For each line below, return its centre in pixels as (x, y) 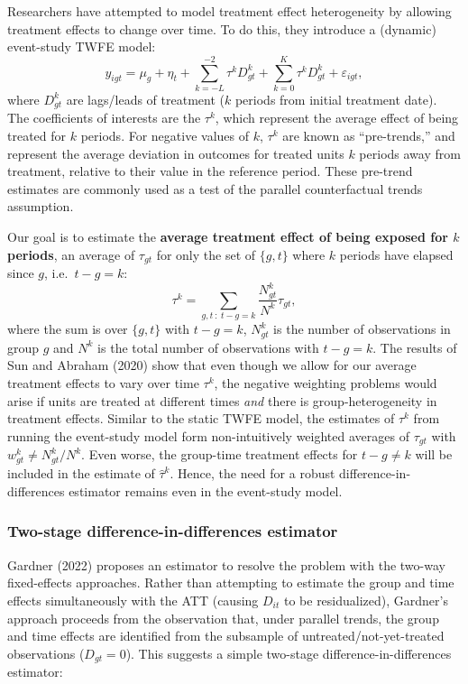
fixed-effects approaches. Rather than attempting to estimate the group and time (231, 582)
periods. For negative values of (165, 135)
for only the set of (206, 254)
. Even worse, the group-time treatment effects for (220, 454)
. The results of (415, 347)
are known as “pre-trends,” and (369, 135)
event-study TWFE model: (82, 46)
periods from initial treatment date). (336, 99)
